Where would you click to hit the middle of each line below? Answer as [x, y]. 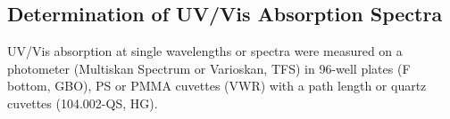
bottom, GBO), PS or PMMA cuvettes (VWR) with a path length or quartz [217, 86]
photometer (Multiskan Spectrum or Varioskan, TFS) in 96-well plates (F [209, 68]
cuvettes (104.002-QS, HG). [83, 103]
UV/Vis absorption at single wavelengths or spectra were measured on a [205, 51]
